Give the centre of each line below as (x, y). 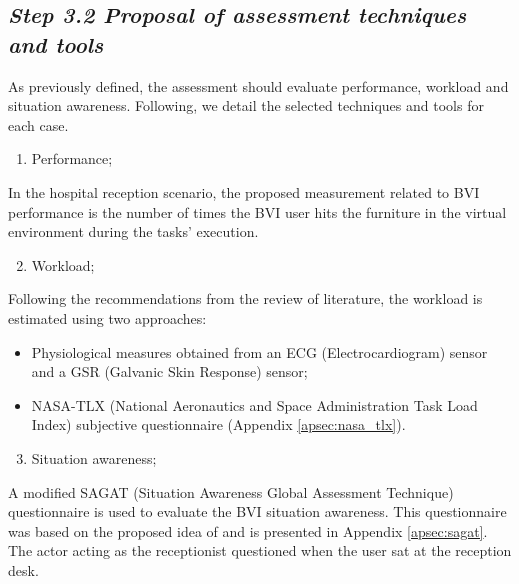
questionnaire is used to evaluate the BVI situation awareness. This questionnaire (257, 511)
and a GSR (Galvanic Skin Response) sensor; (169, 371)
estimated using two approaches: (107, 317)
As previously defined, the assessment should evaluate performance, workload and (258, 85)
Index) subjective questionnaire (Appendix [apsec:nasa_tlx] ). (218, 424)
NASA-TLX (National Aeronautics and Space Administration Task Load (254, 404)
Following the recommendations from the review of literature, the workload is (245, 298)
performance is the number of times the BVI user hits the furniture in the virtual (257, 211)
